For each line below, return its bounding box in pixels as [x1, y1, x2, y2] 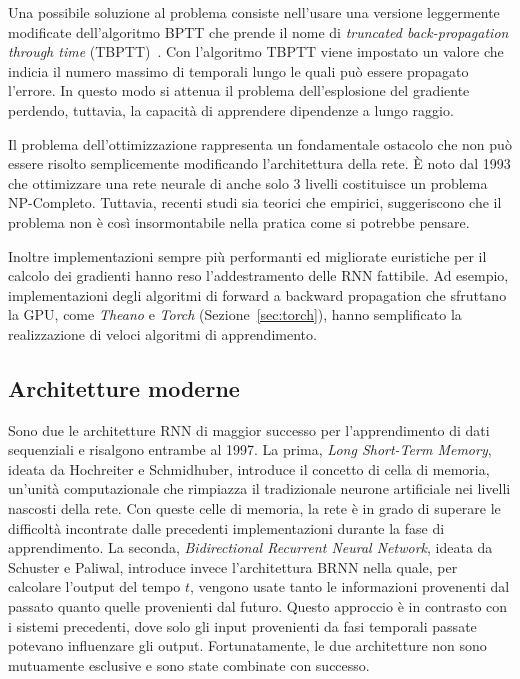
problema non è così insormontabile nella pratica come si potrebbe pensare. [8, 211, 470, 232]
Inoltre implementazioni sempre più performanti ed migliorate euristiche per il [8, 245, 487, 266]
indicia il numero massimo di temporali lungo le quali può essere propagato [8, 60, 469, 81]
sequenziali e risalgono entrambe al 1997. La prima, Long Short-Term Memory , [8, 439, 492, 460]
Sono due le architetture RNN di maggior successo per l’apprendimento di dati [8, 419, 490, 440]
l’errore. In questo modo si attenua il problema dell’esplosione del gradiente [8, 80, 470, 101]
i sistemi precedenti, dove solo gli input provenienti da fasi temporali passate [8, 615, 477, 636]
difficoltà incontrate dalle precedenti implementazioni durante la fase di [8, 517, 445, 538]
